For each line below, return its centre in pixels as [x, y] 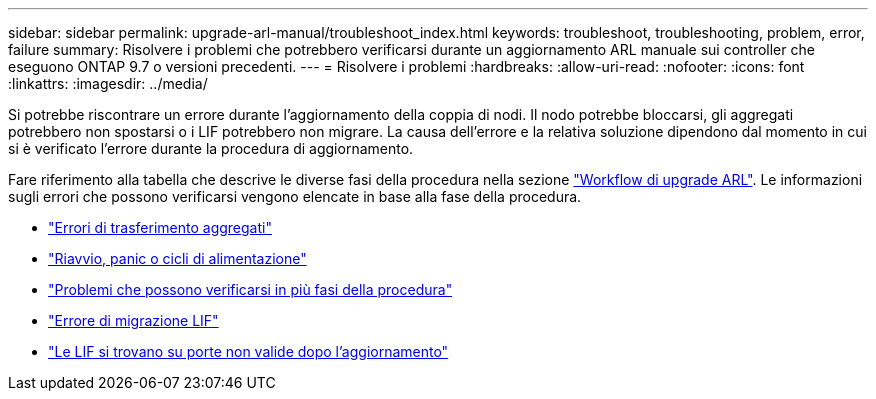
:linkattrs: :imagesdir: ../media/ [108, 83]
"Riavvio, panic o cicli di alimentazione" [177, 258]
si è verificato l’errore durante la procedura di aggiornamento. [211, 148]
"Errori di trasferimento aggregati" [160, 227]
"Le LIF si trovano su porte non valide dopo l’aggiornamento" [248, 351]
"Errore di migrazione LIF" [133, 320]
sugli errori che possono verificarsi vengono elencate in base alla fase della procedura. [295, 196]
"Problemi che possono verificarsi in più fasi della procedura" [250, 289]
